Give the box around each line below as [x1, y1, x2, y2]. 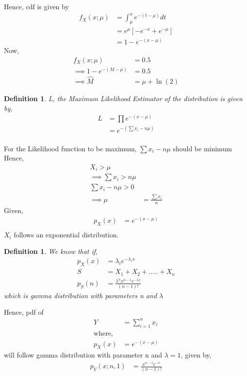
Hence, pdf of [4, 306, 44, 317]
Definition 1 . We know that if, [4, 246, 98, 256]
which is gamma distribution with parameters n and [4, 290, 157, 301]
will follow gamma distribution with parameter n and [4, 350, 163, 360]
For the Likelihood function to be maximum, [4, 143, 137, 153]
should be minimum [173, 143, 232, 153]
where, [94, 330, 113, 337]
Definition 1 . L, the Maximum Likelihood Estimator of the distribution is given [4, 93, 243, 103]
